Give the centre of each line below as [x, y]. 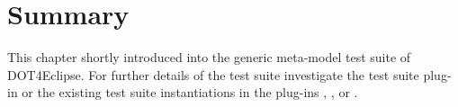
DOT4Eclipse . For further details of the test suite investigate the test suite [213, 74]
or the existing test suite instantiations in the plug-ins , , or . [190, 92]
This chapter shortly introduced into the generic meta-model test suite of [209, 57]
